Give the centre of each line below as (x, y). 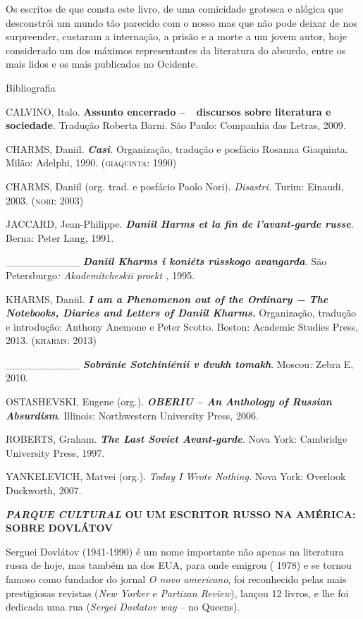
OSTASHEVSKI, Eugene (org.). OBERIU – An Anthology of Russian (169, 402)
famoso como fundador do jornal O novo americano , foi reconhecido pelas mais (176, 579)
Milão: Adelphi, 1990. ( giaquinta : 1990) (91, 163)
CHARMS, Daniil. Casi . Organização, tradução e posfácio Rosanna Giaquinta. (177, 148)
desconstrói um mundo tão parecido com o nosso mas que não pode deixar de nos (181, 22)
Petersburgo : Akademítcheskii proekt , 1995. (100, 275)
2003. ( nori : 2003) (45, 200)
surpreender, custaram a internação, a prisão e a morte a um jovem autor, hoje (176, 36)
